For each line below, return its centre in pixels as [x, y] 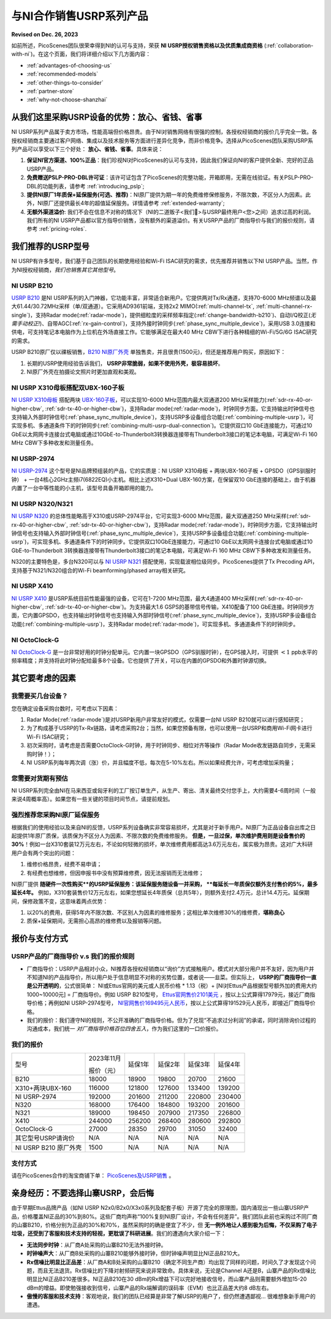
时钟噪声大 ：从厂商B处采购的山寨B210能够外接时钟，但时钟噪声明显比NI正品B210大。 [135, 1253]
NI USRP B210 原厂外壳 [48, 1147]
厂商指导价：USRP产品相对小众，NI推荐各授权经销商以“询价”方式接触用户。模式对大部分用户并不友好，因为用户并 [170, 969]
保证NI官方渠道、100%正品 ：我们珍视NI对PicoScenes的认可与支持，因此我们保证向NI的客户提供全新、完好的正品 [170, 160]
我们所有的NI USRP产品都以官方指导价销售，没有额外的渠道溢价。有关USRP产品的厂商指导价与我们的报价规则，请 [171, 220]
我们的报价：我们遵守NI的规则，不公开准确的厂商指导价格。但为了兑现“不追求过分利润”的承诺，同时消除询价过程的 [171, 1020]
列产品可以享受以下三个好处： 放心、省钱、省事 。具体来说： [87, 149]
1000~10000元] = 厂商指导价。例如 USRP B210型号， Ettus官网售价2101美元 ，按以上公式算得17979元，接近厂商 [168, 994]
